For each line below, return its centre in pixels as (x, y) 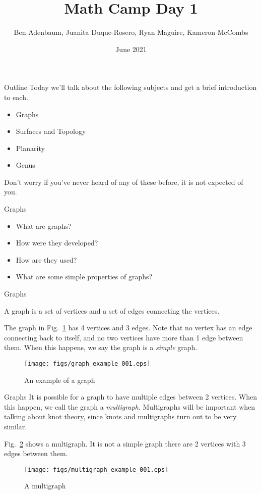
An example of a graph (60, 380)
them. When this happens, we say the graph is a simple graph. (101, 347)
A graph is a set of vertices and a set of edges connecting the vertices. (112, 310)
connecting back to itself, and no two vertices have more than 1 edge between (124, 337)
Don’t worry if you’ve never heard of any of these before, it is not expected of (124, 182)
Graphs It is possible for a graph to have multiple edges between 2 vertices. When (130, 397)
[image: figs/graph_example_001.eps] (87, 364)
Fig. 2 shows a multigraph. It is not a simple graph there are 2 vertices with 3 (125, 443)
